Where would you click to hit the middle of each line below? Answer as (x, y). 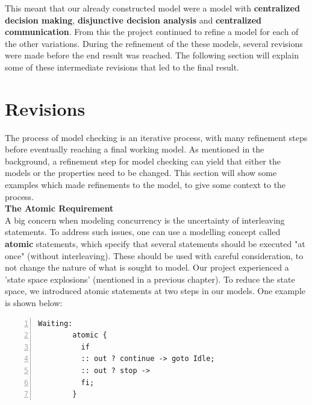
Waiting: (55, 323)
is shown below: (34, 303)
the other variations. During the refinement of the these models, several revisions (154, 43)
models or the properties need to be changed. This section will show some (141, 173)
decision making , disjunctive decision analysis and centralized (133, 20)
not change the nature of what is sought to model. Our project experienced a (147, 267)
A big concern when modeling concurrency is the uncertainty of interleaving (145, 220)
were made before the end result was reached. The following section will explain (152, 55)
